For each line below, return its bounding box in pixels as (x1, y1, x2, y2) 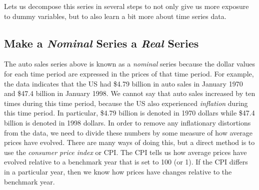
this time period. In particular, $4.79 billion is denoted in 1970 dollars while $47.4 (4, 107, 255, 118)
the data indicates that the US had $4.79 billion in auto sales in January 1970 (4, 78, 243, 88)
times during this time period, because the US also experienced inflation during (4, 97, 248, 108)
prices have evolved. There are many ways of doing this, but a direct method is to (4, 137, 255, 147)
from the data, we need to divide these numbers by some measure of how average (4, 127, 252, 137)
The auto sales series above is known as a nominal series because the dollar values (4, 58, 255, 69)
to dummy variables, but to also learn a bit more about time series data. (4, 10, 226, 21)
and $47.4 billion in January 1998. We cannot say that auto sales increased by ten (4, 88, 255, 98)
